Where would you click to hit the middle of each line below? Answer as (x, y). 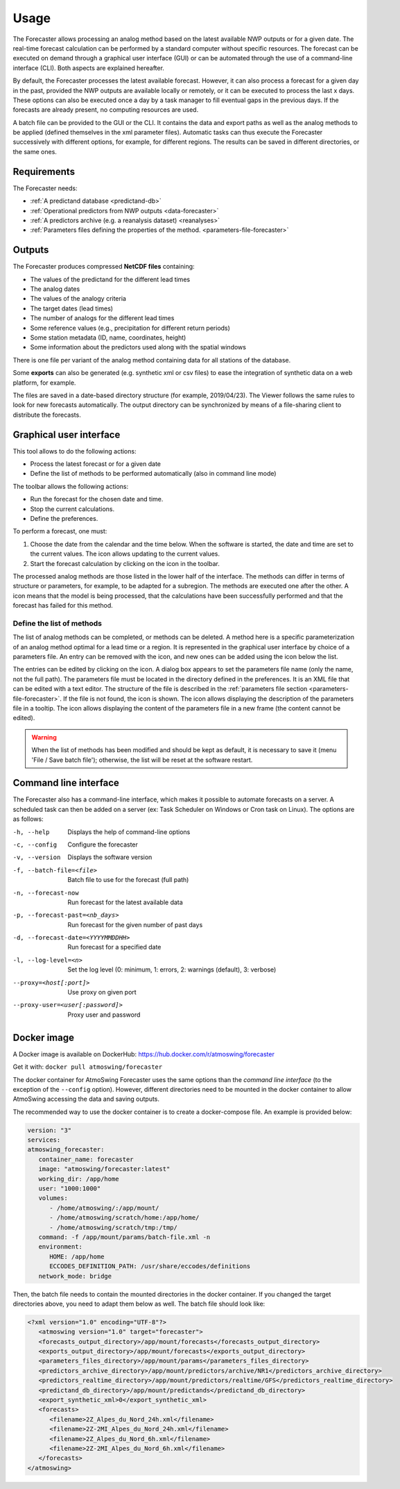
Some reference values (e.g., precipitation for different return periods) (130, 328)
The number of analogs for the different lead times (102, 318)
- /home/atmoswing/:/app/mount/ (104, 1208)
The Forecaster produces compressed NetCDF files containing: (104, 267)
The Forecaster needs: (45, 188)
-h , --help (31, 832)
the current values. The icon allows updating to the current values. (125, 554)
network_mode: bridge (75, 1276)
